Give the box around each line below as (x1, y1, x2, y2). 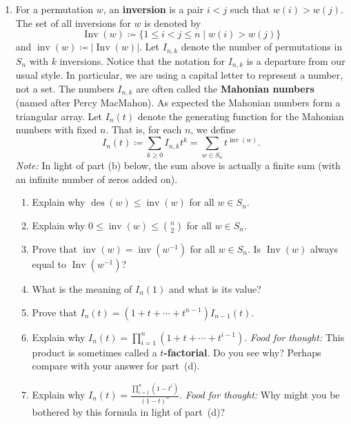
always (310, 241, 339, 256)
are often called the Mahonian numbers (136, 81, 314, 95)
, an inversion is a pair (103, 2, 204, 16)
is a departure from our (246, 53, 345, 68)
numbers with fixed (15, 122, 97, 137)
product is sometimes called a (32, 345, 157, 359)
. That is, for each (106, 122, 182, 137)
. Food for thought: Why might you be (179, 387, 340, 402)
